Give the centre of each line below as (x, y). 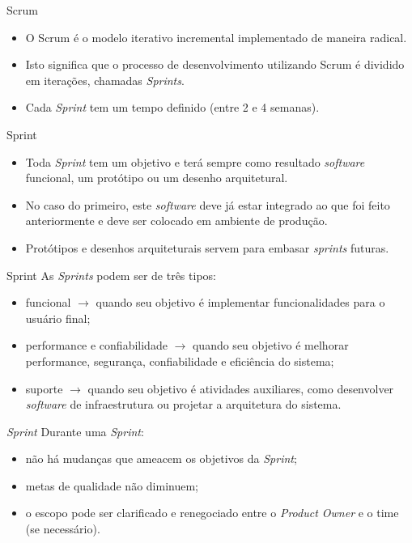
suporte (44, 388)
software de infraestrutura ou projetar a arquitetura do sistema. (183, 404)
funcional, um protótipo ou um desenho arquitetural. (157, 178)
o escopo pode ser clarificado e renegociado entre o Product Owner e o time (212, 513)
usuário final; (58, 318)
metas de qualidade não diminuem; (112, 485)
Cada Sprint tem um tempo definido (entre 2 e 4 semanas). (172, 107)
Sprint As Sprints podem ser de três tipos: (111, 275)
